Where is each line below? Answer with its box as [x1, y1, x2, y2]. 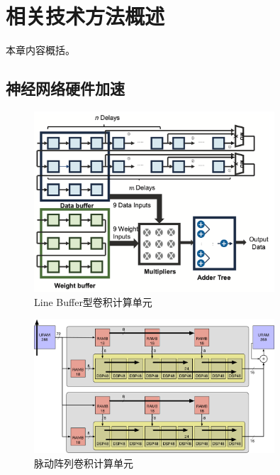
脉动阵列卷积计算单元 [34, 455, 133, 470]
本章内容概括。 [6, 43, 75, 58]
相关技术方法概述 [6, 1, 165, 31]
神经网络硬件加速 [6, 77, 125, 99]
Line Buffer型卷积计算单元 [34, 294, 152, 309]
